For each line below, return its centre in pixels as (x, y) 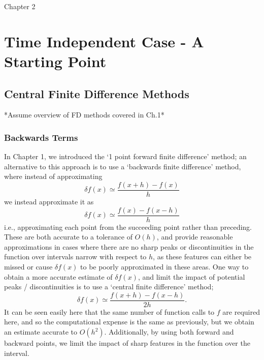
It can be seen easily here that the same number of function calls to (109, 311)
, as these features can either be (202, 257)
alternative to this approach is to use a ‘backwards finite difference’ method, (123, 166)
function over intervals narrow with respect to (75, 257)
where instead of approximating (53, 176)
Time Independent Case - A (104, 41)
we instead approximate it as (49, 202)
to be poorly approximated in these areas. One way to (164, 267)
